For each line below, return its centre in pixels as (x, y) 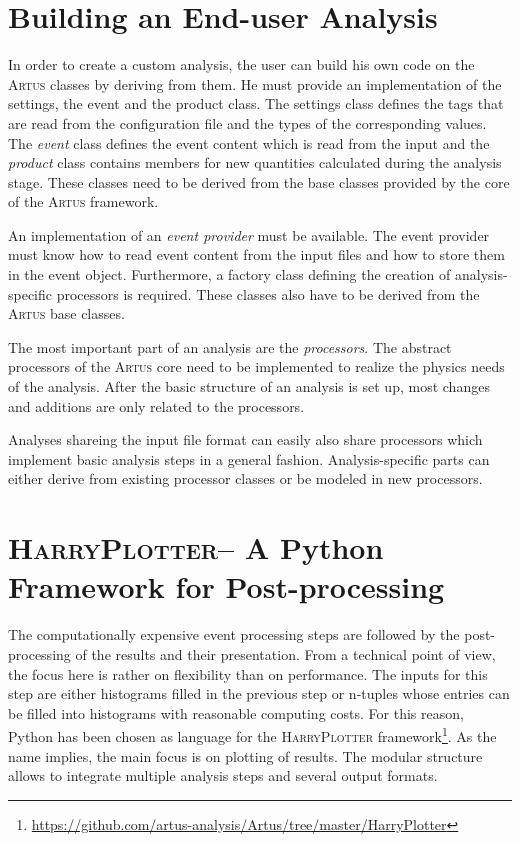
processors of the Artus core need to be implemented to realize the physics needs (256, 366)
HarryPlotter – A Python (196, 547)
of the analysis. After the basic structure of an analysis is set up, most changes (249, 386)
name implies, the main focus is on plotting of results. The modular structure (245, 755)
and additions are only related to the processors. (156, 405)
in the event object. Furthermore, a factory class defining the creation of (229, 274)
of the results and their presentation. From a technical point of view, (285, 653)
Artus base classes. (66, 313)
